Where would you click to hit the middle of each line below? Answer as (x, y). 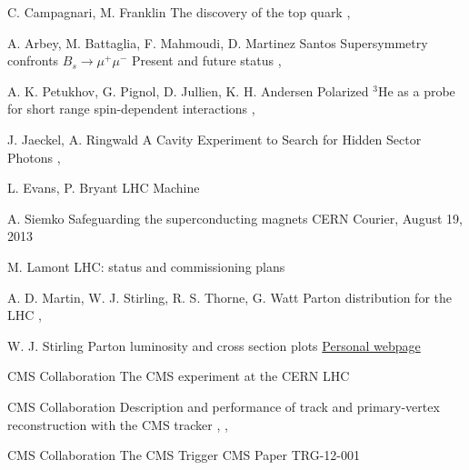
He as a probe (416, 90)
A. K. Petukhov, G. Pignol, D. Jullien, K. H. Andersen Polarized (188, 90)
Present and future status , (206, 60)
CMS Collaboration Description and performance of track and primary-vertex (224, 406)
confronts (33, 60)
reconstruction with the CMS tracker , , (118, 424)
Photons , (34, 157)
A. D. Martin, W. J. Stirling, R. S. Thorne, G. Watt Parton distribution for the (230, 297)
